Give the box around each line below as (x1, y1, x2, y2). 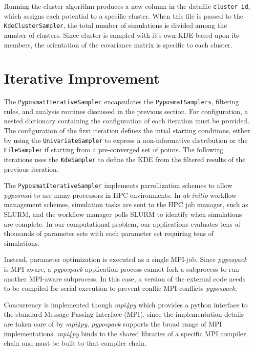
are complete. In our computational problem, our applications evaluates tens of (4, 218, 240, 229)
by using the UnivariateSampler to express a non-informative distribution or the (4, 135, 248, 145)
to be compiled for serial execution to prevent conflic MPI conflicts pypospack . (4, 283, 237, 293)
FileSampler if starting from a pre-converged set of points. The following (4, 144, 224, 155)
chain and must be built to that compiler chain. (4, 338, 147, 348)
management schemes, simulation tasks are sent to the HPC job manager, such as (4, 199, 249, 210)
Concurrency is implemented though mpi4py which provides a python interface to (4, 299, 248, 309)
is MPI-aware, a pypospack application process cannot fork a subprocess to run (4, 264, 239, 274)
